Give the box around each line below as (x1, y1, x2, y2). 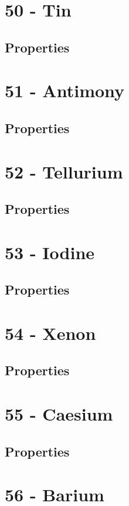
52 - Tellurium (5, 159, 123, 183)
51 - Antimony (5, 78, 125, 102)
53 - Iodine (5, 240, 95, 264)
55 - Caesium (5, 401, 113, 425)
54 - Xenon (5, 320, 96, 345)
